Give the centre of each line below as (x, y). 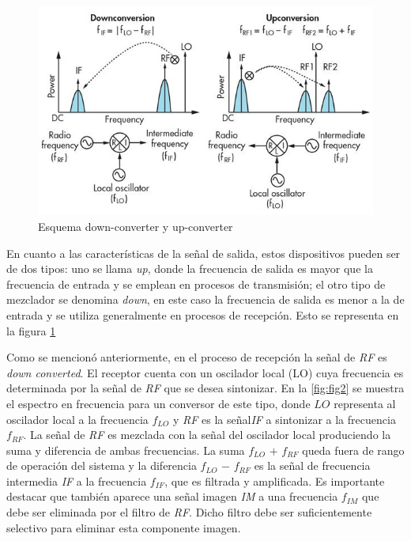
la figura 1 (31, 330)
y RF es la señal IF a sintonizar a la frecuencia (284, 419)
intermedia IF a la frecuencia (77, 480)
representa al (365, 403)
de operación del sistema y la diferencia (102, 465)
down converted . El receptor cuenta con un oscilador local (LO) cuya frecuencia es (205, 372)
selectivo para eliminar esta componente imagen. (124, 527)
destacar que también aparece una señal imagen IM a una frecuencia (172, 496)
